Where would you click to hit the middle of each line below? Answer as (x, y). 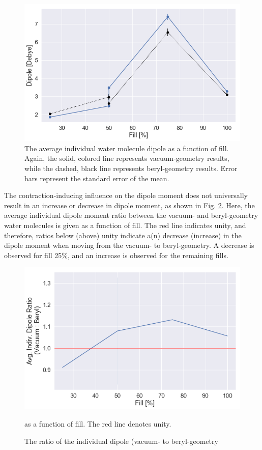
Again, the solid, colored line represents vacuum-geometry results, (127, 158)
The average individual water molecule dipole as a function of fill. (127, 148)
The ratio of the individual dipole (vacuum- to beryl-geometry (121, 441)
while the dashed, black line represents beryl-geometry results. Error (131, 168)
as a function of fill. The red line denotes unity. (98, 424)
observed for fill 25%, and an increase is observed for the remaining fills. (116, 255)
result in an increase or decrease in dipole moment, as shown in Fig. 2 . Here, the (129, 205)
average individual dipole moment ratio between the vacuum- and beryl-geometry (131, 215)
